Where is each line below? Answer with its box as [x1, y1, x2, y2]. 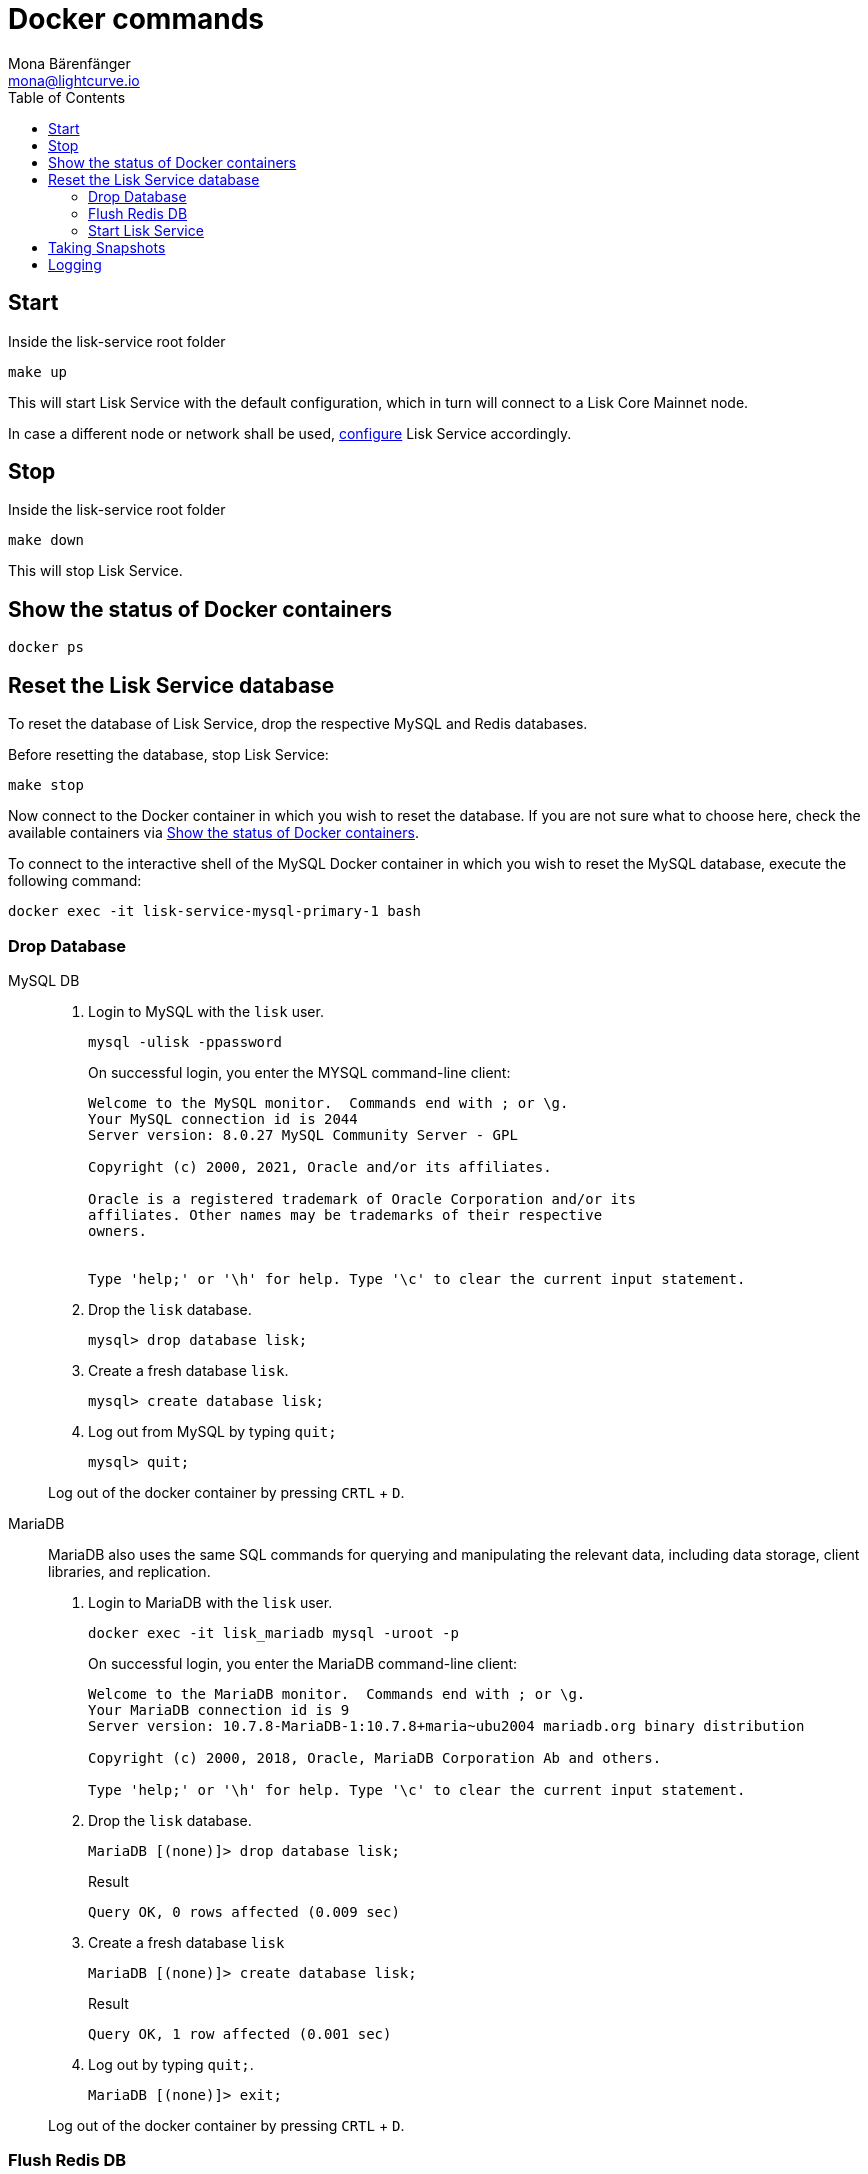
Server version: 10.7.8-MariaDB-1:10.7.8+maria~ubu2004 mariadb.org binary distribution [88, 1717, 805, 1734]
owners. [88, 1222, 148, 1239]
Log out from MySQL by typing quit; [88, 1422, 337, 1440]
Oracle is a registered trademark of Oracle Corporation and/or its [88, 1190, 636, 1207]
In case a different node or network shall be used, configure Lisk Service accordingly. [8, 424, 572, 442]
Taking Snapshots [48, 238, 166, 256]
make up [8, 363, 68, 380]
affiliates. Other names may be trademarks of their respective [88, 1206, 603, 1223]
